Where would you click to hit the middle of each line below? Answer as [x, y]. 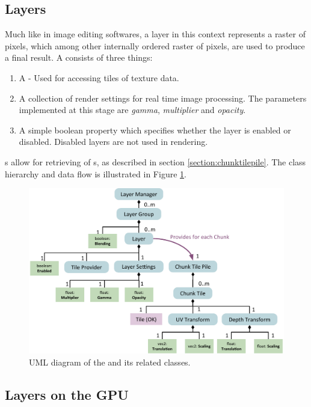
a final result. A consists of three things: [79, 57]
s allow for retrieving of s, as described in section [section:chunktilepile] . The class [155, 161]
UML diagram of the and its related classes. [110, 362]
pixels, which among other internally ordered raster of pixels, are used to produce [155, 45]
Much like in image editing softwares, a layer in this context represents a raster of [155, 34]
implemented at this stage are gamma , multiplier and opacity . [132, 110]
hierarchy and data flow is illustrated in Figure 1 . [96, 173]
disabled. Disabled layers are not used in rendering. [113, 142]
